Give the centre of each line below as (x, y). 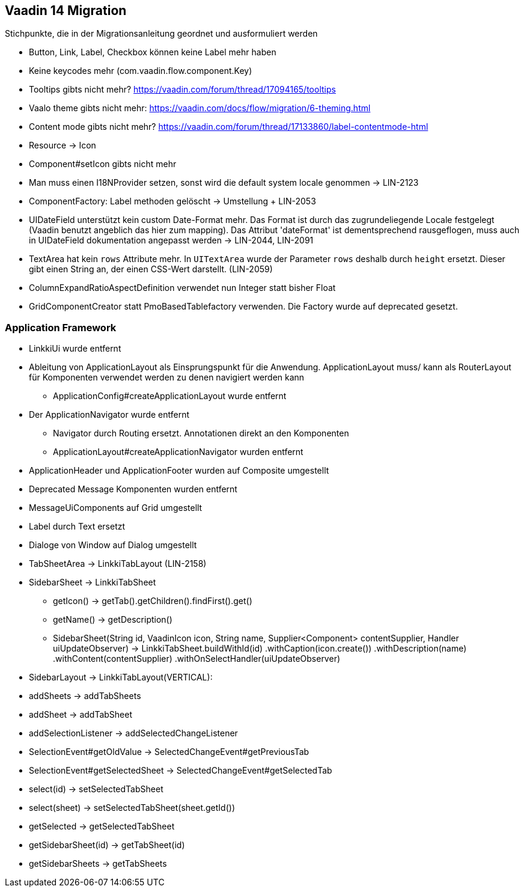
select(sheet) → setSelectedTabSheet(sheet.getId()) (132, 808)
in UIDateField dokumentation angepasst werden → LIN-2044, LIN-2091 (171, 240)
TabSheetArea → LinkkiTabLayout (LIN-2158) (118, 564)
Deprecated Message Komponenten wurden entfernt (133, 489)
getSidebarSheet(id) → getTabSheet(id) (107, 845)
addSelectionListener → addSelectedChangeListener (133, 733)
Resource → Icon (62, 145)
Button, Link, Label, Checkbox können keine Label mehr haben (153, 52)
